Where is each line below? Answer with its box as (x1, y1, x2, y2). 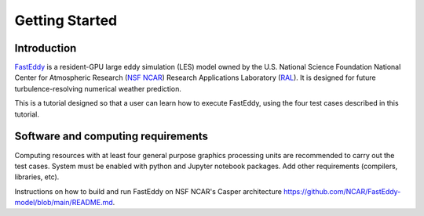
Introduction (14, 41, 77, 55)
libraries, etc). (14, 172, 60, 182)
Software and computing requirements (14, 130, 208, 143)
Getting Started (14, 12, 118, 29)
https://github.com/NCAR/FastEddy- (283, 186, 401, 196)
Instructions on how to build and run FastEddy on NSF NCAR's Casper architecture (14, 186, 283, 196)
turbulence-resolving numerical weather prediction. (14, 84, 182, 93)
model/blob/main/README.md (14, 198, 113, 207)
